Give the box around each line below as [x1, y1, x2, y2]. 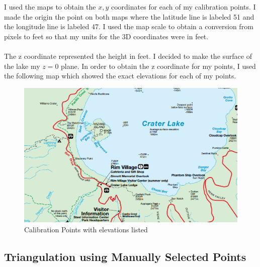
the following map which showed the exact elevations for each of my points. [4, 70, 236, 81]
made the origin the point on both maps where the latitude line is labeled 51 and [4, 11, 254, 22]
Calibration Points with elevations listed [24, 224, 148, 234]
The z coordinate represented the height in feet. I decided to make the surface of [4, 50, 252, 61]
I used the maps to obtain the [4, 2, 96, 12]
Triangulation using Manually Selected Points [4, 248, 246, 264]
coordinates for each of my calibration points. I [111, 2, 256, 12]
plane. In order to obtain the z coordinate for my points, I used [61, 60, 256, 71]
